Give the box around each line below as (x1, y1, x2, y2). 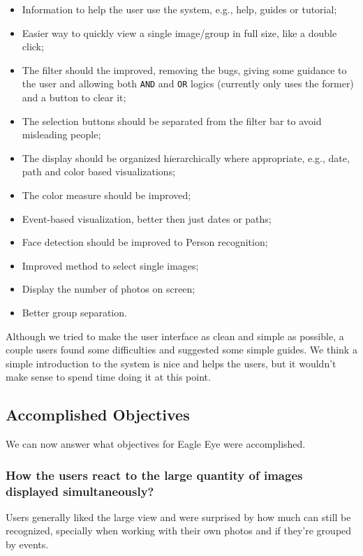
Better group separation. (22, 305, 127, 319)
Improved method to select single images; (22, 258, 199, 272)
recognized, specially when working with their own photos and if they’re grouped (6, 523, 352, 538)
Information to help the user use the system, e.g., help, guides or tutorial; (22, 2, 337, 16)
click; (22, 39, 44, 54)
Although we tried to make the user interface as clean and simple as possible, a (6, 328, 344, 343)
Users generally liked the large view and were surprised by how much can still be (6, 509, 351, 524)
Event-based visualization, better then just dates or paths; (22, 211, 272, 226)
